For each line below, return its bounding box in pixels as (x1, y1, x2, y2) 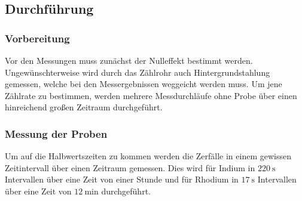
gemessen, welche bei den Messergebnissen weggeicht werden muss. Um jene (5, 78, 282, 90)
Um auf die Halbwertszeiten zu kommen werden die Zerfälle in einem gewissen (5, 150, 291, 162)
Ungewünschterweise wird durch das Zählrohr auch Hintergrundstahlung (5, 66, 270, 78)
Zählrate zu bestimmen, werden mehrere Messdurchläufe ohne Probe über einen (5, 89, 297, 101)
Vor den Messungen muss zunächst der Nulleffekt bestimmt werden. (5, 54, 253, 66)
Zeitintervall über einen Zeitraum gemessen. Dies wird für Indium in (5, 161, 255, 174)
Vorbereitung (5, 30, 70, 45)
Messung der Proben (5, 126, 108, 141)
